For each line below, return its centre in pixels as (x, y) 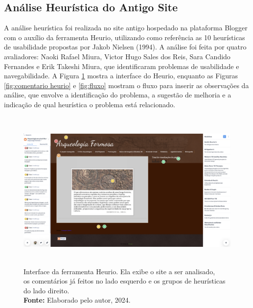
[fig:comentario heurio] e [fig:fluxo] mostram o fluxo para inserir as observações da (126, 85)
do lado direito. (46, 290)
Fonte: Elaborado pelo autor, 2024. (77, 300)
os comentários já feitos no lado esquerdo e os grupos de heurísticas (125, 281)
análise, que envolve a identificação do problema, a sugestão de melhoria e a (118, 95)
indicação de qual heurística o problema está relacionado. (90, 104)
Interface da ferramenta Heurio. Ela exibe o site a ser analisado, (119, 271)
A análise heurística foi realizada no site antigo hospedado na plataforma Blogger (126, 28)
